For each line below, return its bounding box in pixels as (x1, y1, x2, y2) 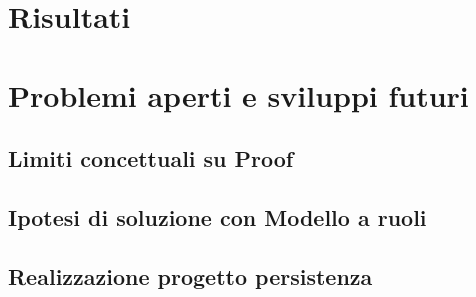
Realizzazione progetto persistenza (8, 260, 373, 291)
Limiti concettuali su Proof (8, 143, 294, 174)
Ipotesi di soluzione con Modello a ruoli (8, 201, 427, 232)
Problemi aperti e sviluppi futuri (8, 74, 469, 115)
